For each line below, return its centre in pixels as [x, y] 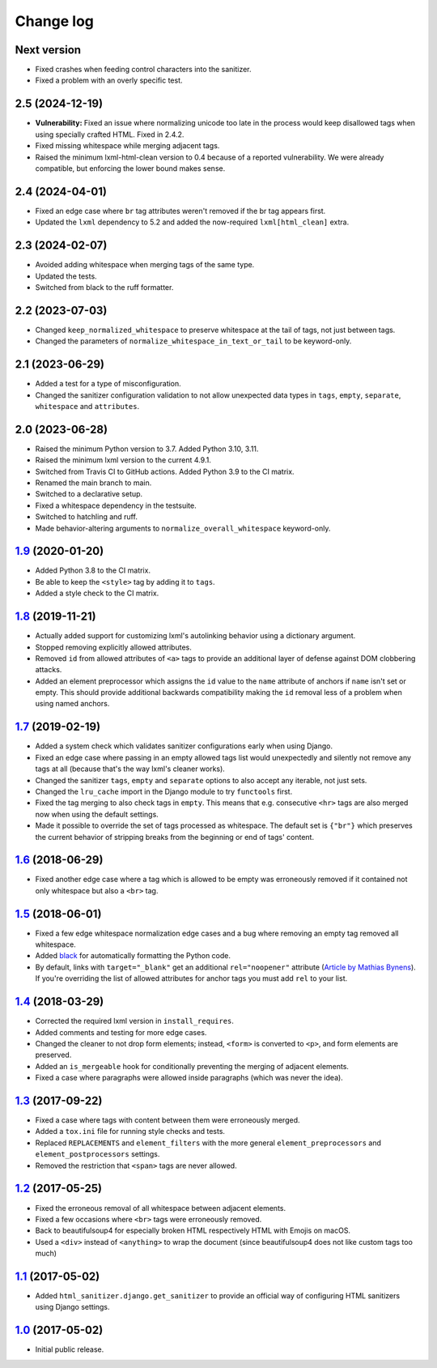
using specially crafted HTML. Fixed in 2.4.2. [110, 134]
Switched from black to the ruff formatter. [104, 287]
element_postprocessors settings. [98, 1154]
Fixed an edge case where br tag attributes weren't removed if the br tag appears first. [180, 211]
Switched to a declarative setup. [89, 494]
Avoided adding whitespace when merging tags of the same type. [145, 265]
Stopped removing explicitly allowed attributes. [113, 647]
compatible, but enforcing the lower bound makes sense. [130, 168]
